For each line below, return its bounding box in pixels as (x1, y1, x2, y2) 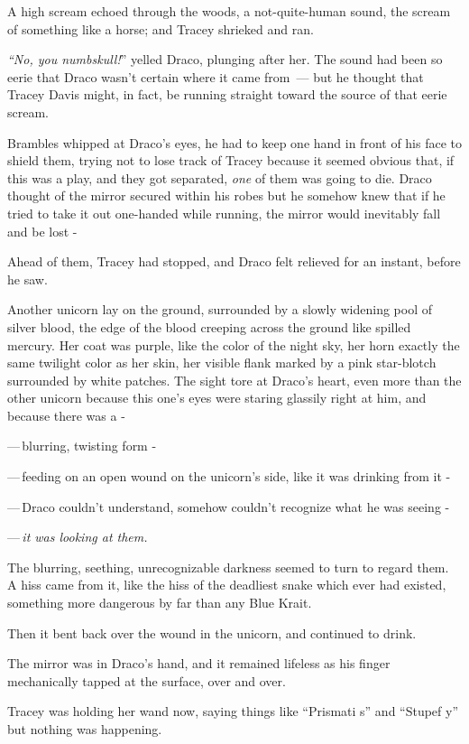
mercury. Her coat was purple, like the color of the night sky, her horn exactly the (7, 335, 460, 354)
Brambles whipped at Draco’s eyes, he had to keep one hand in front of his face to (7, 133, 463, 152)
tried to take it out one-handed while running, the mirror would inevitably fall (7, 203, 441, 222)
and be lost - (7, 221, 78, 240)
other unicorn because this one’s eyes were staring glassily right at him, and (7, 388, 427, 407)
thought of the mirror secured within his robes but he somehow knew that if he (7, 186, 446, 205)
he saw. (7, 269, 48, 288)
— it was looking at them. (7, 527, 148, 546)
